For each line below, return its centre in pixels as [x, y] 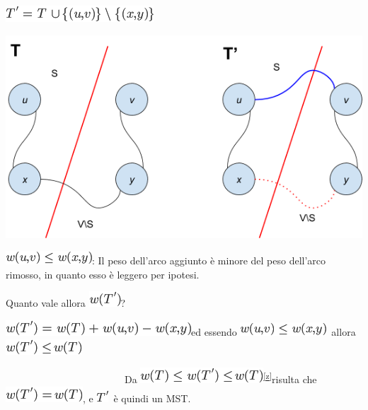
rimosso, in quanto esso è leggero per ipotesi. [103, 274]
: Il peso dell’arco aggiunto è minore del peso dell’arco [209, 260]
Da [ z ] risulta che [221, 378]
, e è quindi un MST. [137, 398]
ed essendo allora [274, 332]
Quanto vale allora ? [66, 303]
